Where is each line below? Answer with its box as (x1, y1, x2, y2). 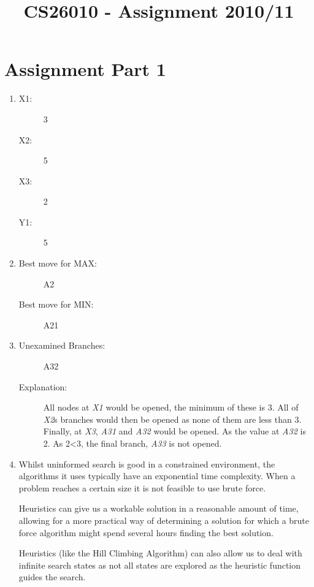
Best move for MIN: (18, 298, 94, 311)
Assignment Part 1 (4, 56, 166, 81)
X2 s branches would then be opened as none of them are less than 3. (43, 412, 302, 425)
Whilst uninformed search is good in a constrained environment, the (18, 457, 275, 470)
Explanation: (18, 380, 67, 393)
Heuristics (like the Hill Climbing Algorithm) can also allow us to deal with (18, 547, 302, 559)
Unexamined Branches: (18, 339, 105, 352)
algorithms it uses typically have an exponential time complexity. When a (18, 469, 296, 482)
